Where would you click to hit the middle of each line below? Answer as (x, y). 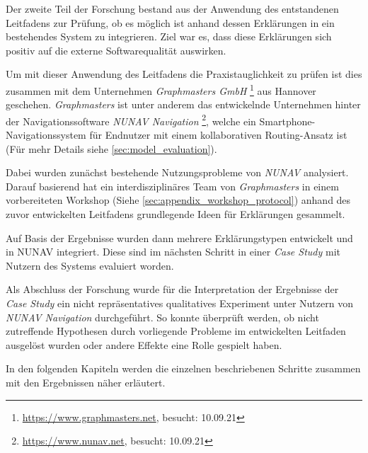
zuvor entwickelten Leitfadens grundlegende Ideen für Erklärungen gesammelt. (176, 214)
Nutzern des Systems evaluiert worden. (90, 265)
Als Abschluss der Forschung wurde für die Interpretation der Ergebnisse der (172, 289)
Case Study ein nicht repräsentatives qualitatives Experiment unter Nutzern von (179, 303)
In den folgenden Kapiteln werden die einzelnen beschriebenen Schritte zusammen (183, 368)
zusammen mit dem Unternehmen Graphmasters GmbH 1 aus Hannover (161, 89)
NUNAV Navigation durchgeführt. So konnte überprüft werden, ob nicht (162, 317)
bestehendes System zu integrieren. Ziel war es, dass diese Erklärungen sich (169, 36)
